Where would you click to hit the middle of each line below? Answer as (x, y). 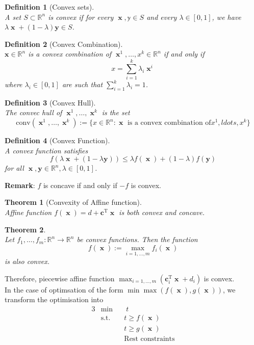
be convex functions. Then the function (137, 239)
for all (14, 168)
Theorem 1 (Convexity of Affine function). (73, 202)
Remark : (20, 185)
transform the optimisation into (54, 299)
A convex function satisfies (46, 150)
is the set (116, 112)
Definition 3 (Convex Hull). (50, 102)
